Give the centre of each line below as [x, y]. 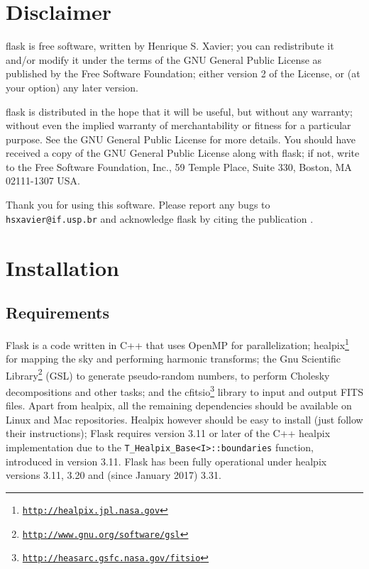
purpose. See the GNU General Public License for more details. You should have [181, 139]
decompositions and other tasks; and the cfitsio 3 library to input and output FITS [185, 390]
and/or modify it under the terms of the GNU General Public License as [164, 59]
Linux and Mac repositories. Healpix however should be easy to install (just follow [184, 419]
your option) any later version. [72, 87]
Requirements [57, 313]
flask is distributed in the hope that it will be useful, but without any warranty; [179, 111]
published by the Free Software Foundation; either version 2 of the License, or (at [183, 73]
